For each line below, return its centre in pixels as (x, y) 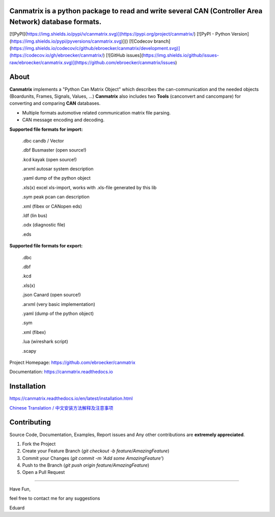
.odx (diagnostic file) (44, 225)
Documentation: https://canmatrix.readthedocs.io (61, 372)
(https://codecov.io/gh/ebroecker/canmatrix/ (57, 55)
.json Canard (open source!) (51, 295)
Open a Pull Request (44, 472)
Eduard (17, 508)
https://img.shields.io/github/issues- (181, 55)
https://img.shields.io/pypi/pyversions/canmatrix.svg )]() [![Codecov (82, 41)
